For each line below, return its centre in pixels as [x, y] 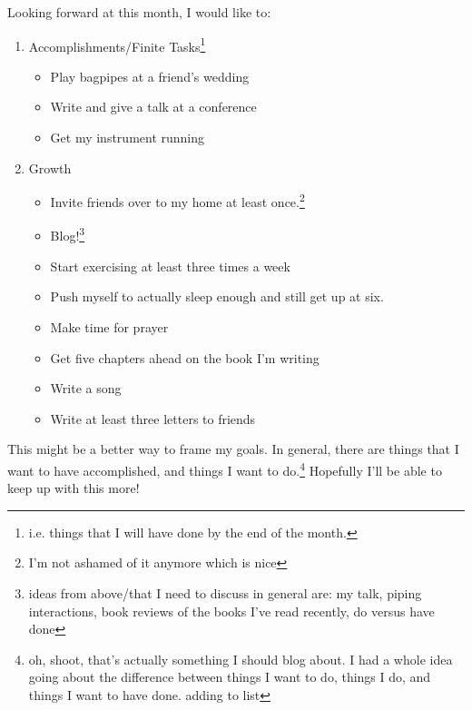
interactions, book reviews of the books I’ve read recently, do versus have [231, 611]
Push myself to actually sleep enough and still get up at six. [217, 296]
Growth [50, 168]
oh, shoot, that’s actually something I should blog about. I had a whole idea [241, 659]
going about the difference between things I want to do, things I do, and [230, 677]
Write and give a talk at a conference [153, 107]
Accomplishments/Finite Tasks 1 [117, 44]
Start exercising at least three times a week [170, 266]
